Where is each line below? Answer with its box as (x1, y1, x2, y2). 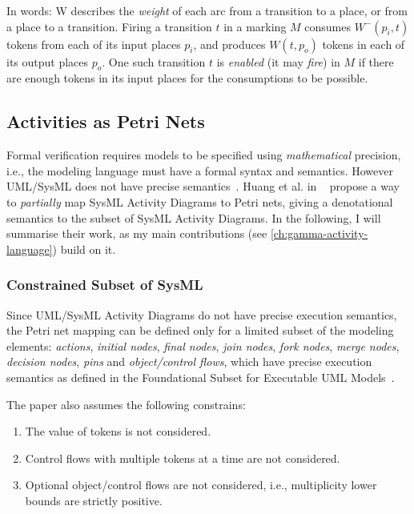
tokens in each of (322, 35, 405, 52)
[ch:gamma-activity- (270, 225, 368, 242)
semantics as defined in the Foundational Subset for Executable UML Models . (6, 368, 395, 385)
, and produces (193, 35, 266, 52)
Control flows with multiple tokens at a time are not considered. (25, 449, 340, 466)
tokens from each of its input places (6, 35, 181, 52)
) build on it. (52, 240, 116, 257)
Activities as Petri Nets (6, 109, 205, 134)
